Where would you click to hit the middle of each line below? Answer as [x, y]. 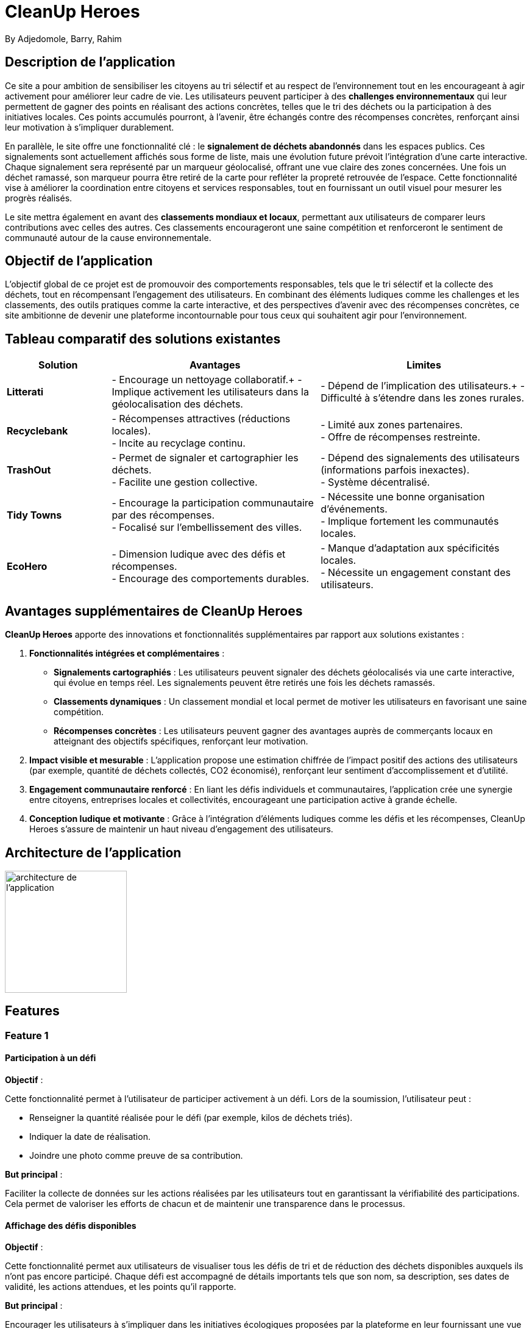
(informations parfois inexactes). [395, 470]
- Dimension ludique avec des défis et [199, 554]
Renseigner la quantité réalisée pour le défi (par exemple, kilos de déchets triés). [191, 1118]
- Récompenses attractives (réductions [201, 419]
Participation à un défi [51, 1058]
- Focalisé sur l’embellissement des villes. [207, 528]
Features [32, 1011]
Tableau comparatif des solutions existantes [143, 339]
